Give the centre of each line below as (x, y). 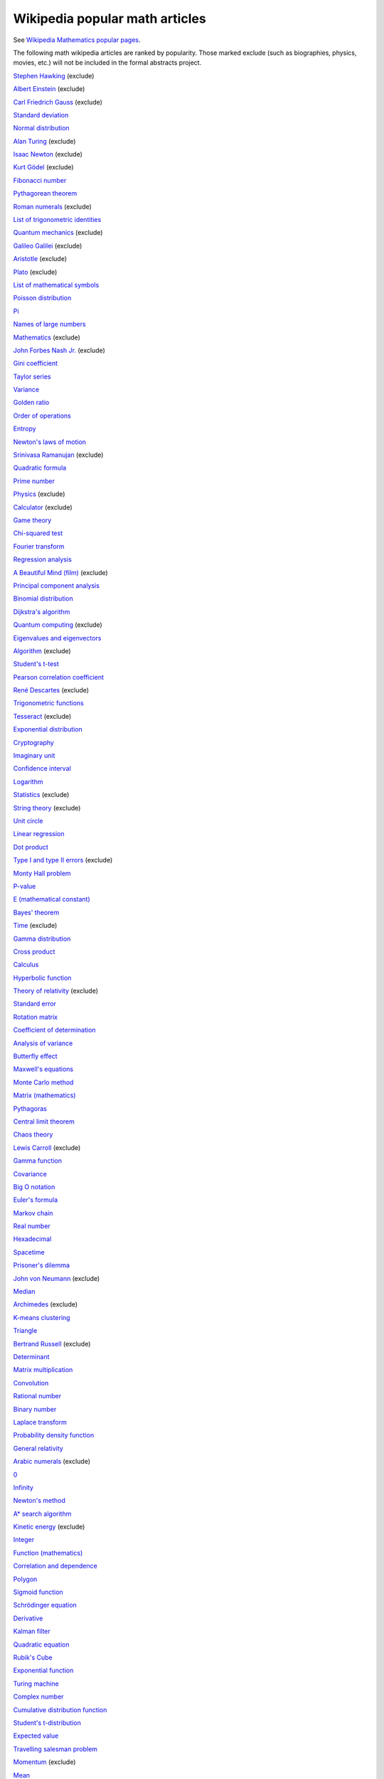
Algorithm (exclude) (42, 650)
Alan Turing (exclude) (44, 141)
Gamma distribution (42, 939)
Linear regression (39, 834)
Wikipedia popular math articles (110, 19)
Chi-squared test (38, 533)
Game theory (32, 520)
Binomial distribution (43, 598)
